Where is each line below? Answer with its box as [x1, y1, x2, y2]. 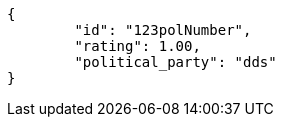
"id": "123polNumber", [74, 22, 252, 38]
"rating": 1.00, [74, 38, 201, 54]
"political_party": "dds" [74, 54, 277, 70]
